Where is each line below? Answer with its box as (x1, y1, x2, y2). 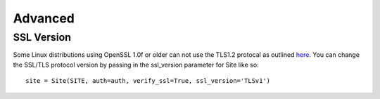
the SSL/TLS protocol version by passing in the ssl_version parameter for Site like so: (13, 60, 260, 69)
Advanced (13, 11, 75, 26)
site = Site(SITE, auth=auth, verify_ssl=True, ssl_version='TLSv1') (25, 77, 271, 85)
